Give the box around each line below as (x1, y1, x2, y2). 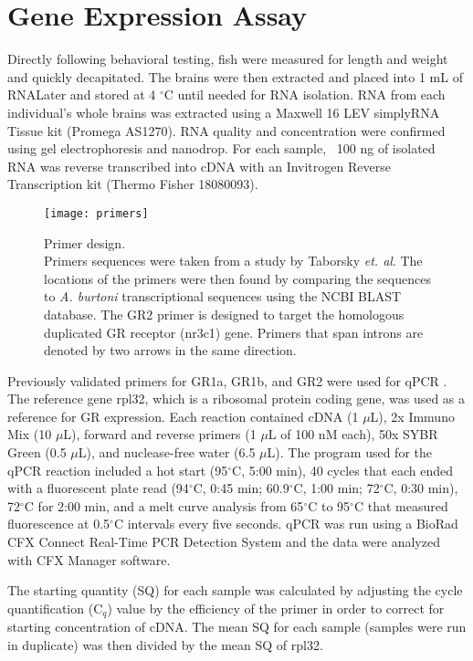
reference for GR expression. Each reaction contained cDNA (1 (7, 406, 359, 425)
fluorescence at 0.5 (7, 514, 110, 533)
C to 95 (308, 496, 351, 515)
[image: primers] (44, 206, 149, 220)
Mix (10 (7, 425, 52, 444)
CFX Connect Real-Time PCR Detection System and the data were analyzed (7, 532, 440, 551)
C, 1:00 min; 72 (293, 478, 380, 498)
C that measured (353, 496, 448, 515)
